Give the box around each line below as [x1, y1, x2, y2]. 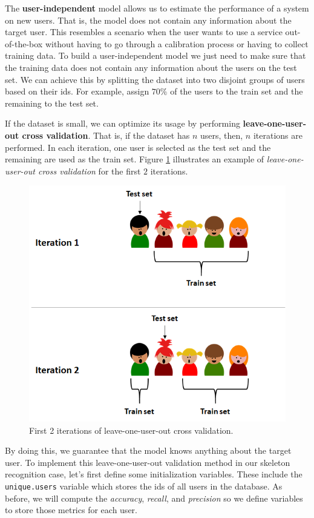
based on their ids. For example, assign [5, 85, 149, 98]
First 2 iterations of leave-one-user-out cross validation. [29, 423, 234, 436]
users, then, [200, 128, 243, 141]
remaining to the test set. [5, 96, 99, 109]
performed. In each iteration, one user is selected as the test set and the [5, 141, 271, 153]
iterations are [253, 128, 303, 141]
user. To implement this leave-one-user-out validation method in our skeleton [5, 456, 290, 468]
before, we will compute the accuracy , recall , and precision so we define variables [5, 491, 303, 504]
